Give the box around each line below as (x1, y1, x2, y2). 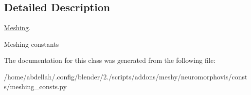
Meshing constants (4, 38, 59, 49)
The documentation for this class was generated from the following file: (4, 55, 215, 65)
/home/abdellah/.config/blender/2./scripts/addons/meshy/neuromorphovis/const (4, 71, 248, 81)
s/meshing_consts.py (4, 81, 67, 91)
